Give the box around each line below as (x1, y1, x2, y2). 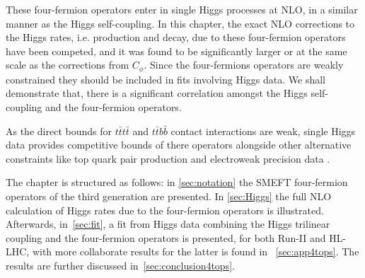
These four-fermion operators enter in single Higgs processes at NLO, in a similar (6, 2, 358, 16)
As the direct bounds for (6, 123, 112, 138)
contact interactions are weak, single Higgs (170, 123, 356, 138)
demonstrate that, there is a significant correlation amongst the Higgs (6, 86, 308, 100)
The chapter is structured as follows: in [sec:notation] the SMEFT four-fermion (6, 175, 348, 190)
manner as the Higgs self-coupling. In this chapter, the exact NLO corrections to (6, 16, 355, 30)
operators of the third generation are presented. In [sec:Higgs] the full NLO (6, 188, 332, 203)
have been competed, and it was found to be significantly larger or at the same (6, 43, 347, 58)
